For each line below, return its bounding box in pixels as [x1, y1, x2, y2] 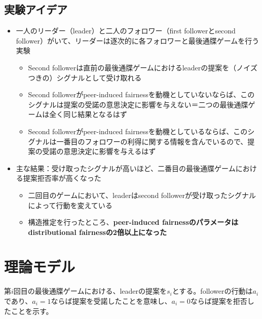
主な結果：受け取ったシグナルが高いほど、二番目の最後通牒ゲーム [16, 163, 236, 173]
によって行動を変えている [28, 200, 113, 210]
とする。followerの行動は [172, 286, 253, 296]
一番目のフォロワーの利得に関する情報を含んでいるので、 [56, 136, 248, 146]
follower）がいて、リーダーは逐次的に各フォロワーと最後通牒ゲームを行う [16, 35, 259, 46]
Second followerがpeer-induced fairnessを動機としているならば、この [28, 126, 248, 136]
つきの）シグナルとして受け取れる [28, 72, 142, 83]
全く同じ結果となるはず [49, 109, 127, 119]
